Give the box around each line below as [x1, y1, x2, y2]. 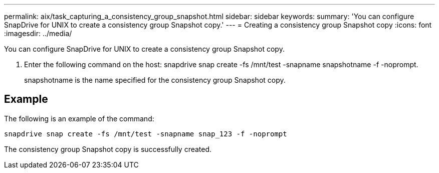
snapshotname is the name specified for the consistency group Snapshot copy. [24, 76, 286, 84]
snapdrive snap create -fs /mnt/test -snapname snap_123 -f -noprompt [4, 129, 287, 138]
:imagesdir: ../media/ [4, 29, 72, 38]
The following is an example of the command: [4, 114, 154, 123]
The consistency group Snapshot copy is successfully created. [4, 144, 212, 153]
